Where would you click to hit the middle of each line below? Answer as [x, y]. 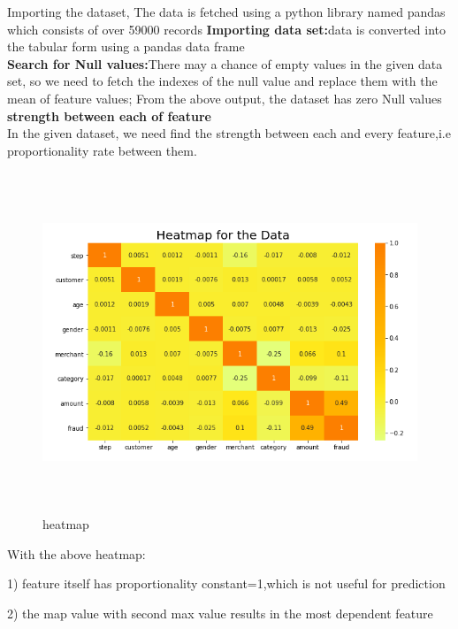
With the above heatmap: [76, 553]
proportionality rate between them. [102, 150]
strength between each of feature [109, 115]
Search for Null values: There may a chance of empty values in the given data [225, 63]
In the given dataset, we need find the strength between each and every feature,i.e [229, 133]
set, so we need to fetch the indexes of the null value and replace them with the [222, 81]
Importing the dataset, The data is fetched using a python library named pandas [226, 12]
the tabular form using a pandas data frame [126, 46]
